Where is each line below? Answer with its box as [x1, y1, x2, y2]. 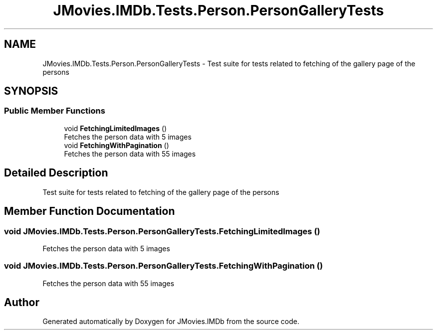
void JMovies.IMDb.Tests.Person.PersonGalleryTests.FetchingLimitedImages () [4, 226, 320, 236]
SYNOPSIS [4, 85, 58, 98]
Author [4, 296, 39, 309]
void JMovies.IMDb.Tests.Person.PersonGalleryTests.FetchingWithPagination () [4, 261, 323, 271]
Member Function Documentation [4, 205, 175, 218]
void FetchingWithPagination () [64, 141, 169, 150]
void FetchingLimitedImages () [64, 124, 167, 133]
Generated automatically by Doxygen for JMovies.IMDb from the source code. [42, 317, 300, 326]
